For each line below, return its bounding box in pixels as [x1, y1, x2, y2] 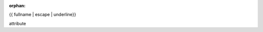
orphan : [9, 3, 26, 8]
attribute [9, 20, 26, 26]
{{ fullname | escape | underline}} [9, 12, 76, 17]
